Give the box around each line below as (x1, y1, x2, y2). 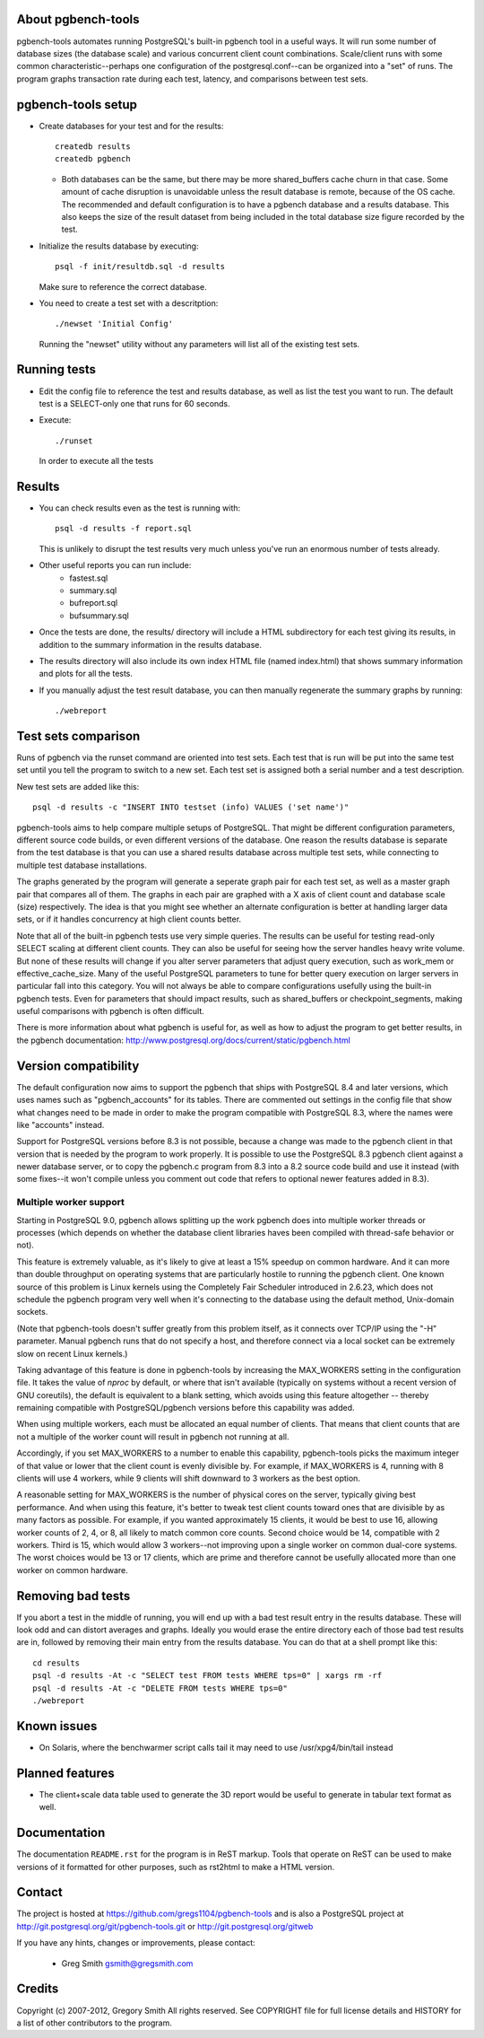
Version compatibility (16, 1058, 140, 1073)
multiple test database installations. (16, 860, 147, 870)
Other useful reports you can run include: (39, 560, 192, 571)
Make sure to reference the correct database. (39, 281, 207, 292)
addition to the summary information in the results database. (39, 639, 262, 650)
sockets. (16, 1307, 48, 1317)
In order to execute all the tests (39, 456, 154, 467)
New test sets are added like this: (16, 781, 140, 792)
